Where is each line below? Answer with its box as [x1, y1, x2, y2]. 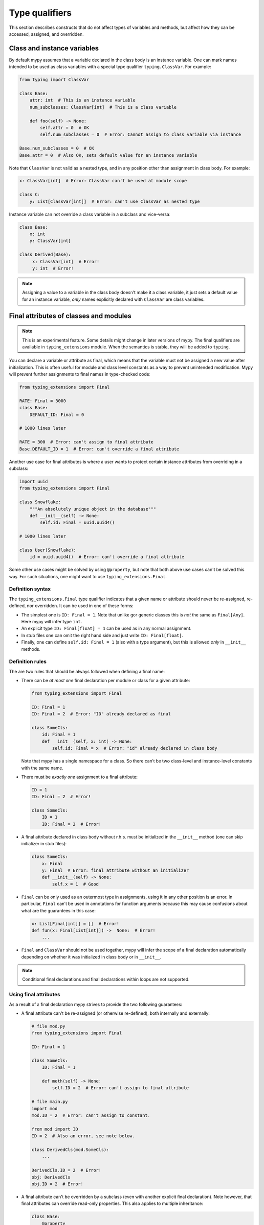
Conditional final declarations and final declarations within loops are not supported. [22, 977, 190, 982]
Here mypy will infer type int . [21, 618, 82, 624]
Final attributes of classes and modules [9, 312, 132, 320]
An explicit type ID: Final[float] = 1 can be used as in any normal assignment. [21, 625, 192, 632]
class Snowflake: [19, 499, 61, 505]
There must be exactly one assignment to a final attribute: [21, 774, 138, 780]
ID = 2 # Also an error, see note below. [31, 1133, 135, 1139]
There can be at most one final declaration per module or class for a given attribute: [21, 678, 190, 684]
